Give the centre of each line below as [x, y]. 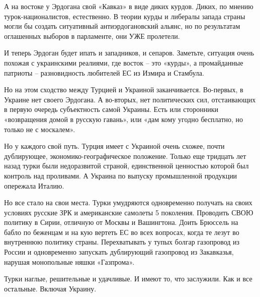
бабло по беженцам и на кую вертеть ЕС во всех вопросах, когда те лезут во [122, 232]
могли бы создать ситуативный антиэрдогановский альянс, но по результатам [122, 26]
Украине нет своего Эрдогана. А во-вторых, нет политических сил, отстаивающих [130, 99]
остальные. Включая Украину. [50, 288]
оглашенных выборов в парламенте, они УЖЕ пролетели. [92, 36]
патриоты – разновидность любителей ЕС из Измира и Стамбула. [104, 72]
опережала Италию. [34, 185]
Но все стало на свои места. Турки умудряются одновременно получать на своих [128, 202]
